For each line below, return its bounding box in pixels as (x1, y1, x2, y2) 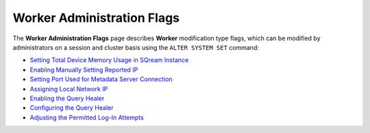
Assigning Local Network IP (29, 85, 108, 93)
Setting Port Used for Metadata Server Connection (29, 75, 173, 83)
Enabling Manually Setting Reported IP (29, 65, 138, 74)
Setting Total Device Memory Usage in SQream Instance (29, 56, 189, 64)
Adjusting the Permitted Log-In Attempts (29, 113, 144, 121)
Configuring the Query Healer (29, 104, 114, 112)
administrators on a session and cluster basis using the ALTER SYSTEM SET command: (12, 43, 260, 51)
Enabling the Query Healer (29, 94, 105, 102)
